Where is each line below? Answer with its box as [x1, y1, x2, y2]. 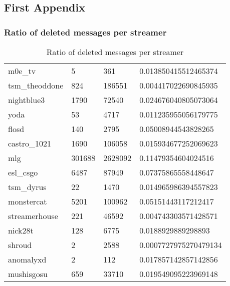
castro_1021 [8, 137, 51, 149]
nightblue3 [8, 94, 45, 105]
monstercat [8, 195, 47, 207]
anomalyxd [8, 253, 47, 265]
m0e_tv [8, 65, 36, 76]
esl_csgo [8, 166, 38, 178]
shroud [8, 239, 32, 250]
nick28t [8, 224, 34, 236]
